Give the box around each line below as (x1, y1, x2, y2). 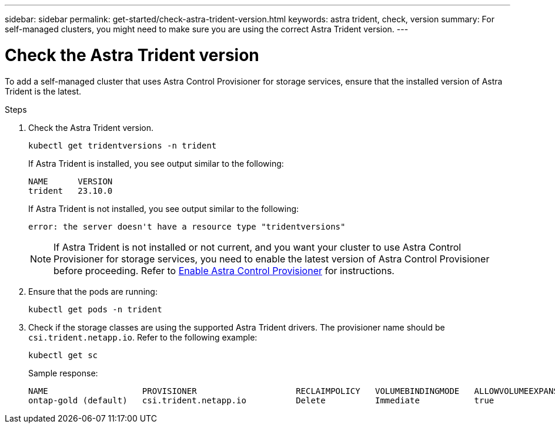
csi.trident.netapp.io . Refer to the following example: (28, 332, 258, 342)
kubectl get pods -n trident (28, 304, 162, 314)
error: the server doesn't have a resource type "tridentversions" (28, 221, 346, 231)
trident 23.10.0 (28, 186, 113, 196)
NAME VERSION (28, 176, 113, 186)
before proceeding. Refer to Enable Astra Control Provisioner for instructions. (54, 264, 394, 277)
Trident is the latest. (5, 86, 82, 96)
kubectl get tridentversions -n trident (28, 140, 217, 150)
